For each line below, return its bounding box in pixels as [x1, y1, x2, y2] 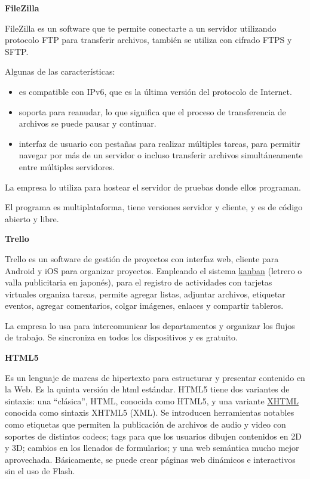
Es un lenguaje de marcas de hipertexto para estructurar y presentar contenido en [5, 371, 305, 383]
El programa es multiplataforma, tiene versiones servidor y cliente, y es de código [5, 201, 303, 213]
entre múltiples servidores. [19, 160, 115, 173]
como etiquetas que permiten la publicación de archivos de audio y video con [5, 418, 286, 431]
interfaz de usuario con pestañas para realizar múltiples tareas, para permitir [19, 137, 300, 149]
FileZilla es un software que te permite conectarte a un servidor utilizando [5, 22, 277, 34]
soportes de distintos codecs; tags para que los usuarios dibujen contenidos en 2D [5, 429, 302, 442]
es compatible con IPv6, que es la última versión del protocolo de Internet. [19, 85, 292, 97]
